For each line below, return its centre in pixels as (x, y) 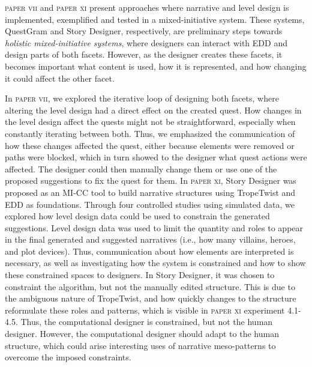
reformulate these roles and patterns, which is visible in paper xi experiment (145, 310)
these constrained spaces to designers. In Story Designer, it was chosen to (140, 275)
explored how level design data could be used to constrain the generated (137, 216)
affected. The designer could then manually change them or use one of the (141, 168)
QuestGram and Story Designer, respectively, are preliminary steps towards (144, 31)
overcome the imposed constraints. (68, 357)
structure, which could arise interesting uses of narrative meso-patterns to (140, 345)
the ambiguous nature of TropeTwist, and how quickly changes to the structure (151, 298)
